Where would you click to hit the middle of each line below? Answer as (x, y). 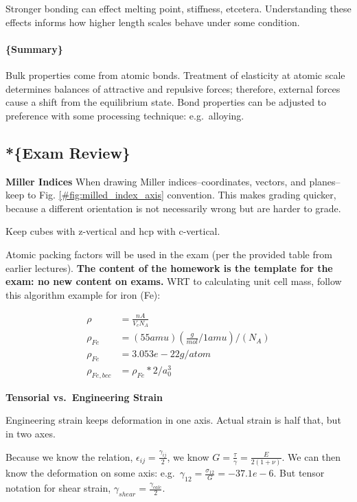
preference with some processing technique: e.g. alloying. (125, 115)
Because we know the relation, (69, 456)
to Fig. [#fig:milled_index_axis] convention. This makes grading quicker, (182, 195)
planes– (325, 181)
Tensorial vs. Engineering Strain (84, 397)
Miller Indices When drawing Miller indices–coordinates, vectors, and (156, 181)
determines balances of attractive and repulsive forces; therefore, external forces (173, 88)
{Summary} (34, 48)
